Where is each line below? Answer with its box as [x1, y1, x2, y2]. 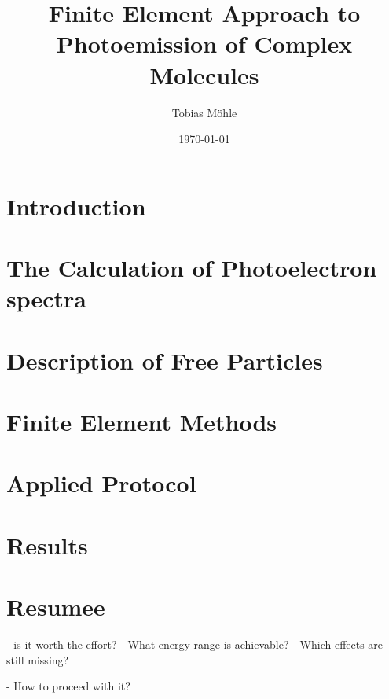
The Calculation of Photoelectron [6, 252, 377, 284]
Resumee [6, 590, 105, 623]
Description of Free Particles [6, 344, 323, 376]
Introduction [6, 189, 146, 222]
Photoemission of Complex [56, 28, 353, 60]
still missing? [6, 651, 69, 668]
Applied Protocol [6, 467, 196, 499]
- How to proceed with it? [6, 678, 130, 694]
